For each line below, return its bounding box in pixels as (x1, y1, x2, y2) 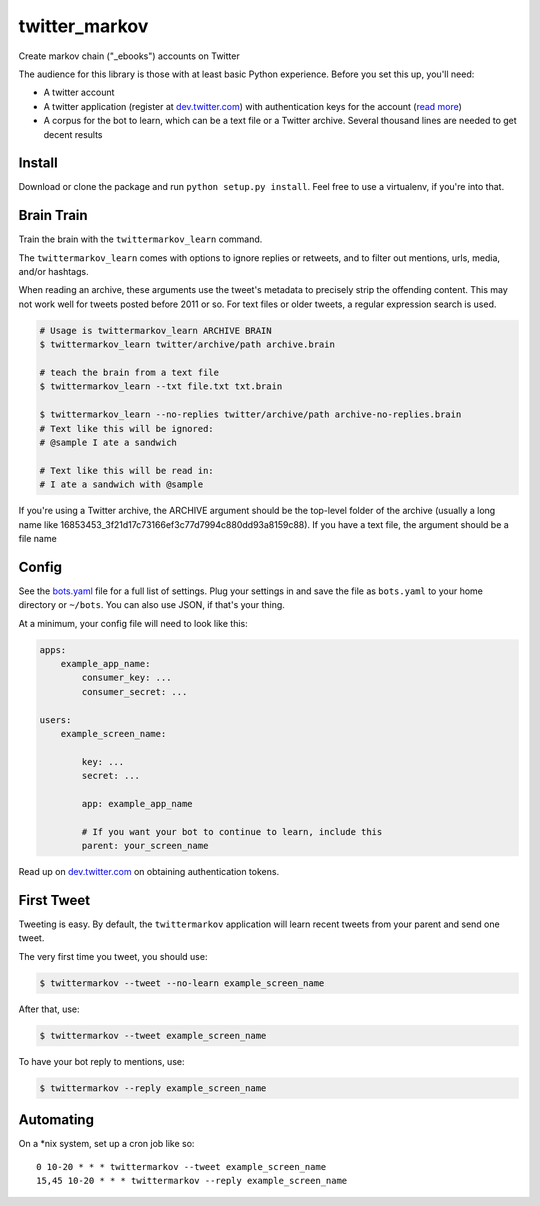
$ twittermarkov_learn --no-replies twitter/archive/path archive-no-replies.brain (39, 409, 462, 420)
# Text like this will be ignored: (39, 423, 214, 434)
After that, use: (18, 1003, 80, 1015)
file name (18, 532, 57, 544)
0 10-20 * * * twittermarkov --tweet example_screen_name (36, 1161, 327, 1172)
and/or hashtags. (18, 266, 89, 278)
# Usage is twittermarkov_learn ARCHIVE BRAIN (39, 325, 272, 336)
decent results (43, 128, 103, 140)
